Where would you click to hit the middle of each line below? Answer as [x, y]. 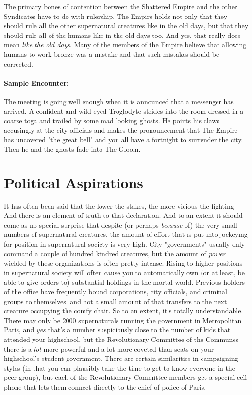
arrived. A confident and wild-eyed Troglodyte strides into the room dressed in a [124, 111]
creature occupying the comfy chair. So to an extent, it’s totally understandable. [124, 311]
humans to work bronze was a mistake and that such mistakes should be [112, 54]
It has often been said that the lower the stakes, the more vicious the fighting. [120, 206]
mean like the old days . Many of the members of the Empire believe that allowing [125, 45]
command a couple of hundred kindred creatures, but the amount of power [115, 253]
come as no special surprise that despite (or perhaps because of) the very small [121, 224]
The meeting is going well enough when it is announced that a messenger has [119, 101]
